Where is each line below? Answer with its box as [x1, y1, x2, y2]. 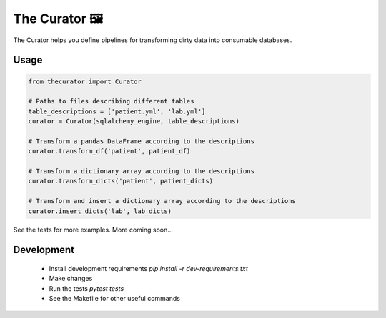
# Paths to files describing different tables [28, 97, 194, 106]
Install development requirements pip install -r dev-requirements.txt [49, 265, 248, 273]
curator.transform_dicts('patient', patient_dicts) [28, 177, 214, 185]
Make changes [49, 275, 93, 283]
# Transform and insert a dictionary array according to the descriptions [28, 197, 297, 205]
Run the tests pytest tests [49, 284, 124, 292]
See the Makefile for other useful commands [49, 294, 180, 303]
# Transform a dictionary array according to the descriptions [28, 168, 255, 175]
